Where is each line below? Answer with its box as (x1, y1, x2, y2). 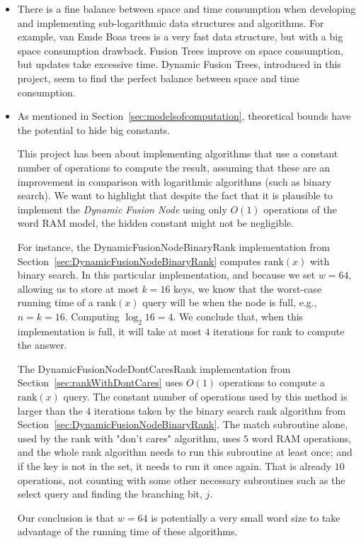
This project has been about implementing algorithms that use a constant (17, 146, 338, 161)
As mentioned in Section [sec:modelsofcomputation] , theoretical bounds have (17, 108, 351, 123)
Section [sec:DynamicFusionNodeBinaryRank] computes (17, 253, 261, 268)
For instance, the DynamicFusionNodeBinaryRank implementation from (17, 239, 330, 254)
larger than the (17, 403, 83, 418)
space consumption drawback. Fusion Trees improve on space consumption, (17, 43, 343, 57)
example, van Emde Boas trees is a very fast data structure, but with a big (17, 29, 343, 44)
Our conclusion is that (17, 510, 115, 525)
